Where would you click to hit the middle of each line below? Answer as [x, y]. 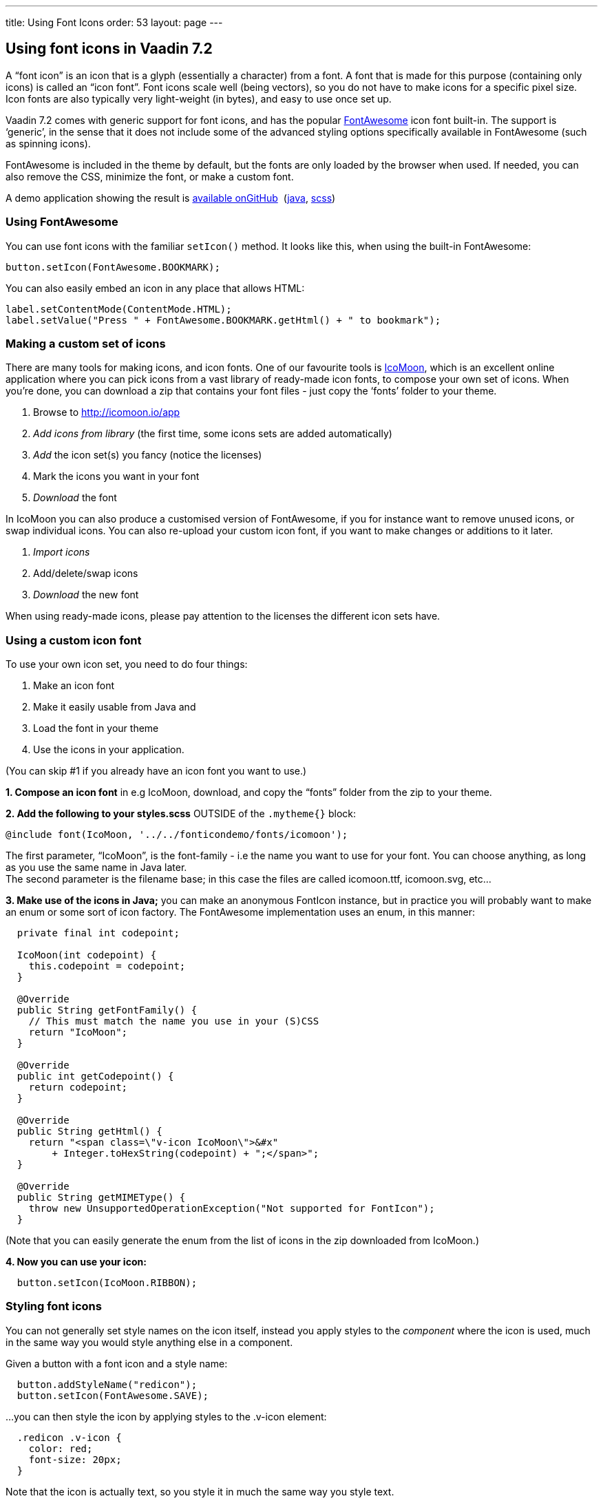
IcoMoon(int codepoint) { [87, 955]
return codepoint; [78, 1087]
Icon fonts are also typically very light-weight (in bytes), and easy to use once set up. [199, 98]
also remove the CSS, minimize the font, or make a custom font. [150, 176]
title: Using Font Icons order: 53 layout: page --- [114, 22]
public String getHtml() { [89, 1132]
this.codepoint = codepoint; [107, 966]
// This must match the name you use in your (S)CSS [174, 1021]
